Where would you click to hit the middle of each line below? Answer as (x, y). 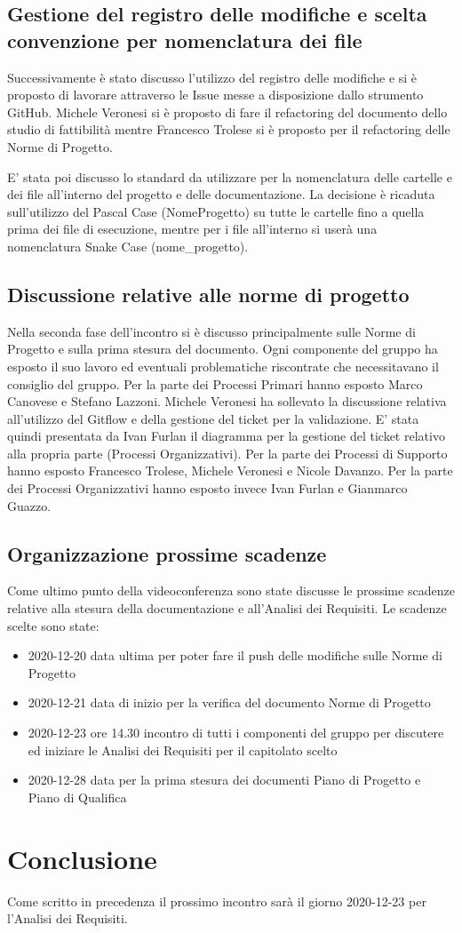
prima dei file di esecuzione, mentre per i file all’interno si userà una (192, 229)
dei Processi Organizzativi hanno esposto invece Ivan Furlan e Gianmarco (207, 488)
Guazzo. (29, 505)
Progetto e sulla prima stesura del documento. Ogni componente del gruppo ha (223, 349)
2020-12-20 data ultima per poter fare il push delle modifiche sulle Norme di (235, 655)
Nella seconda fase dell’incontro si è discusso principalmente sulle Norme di (211, 331)
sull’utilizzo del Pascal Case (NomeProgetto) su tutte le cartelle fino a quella (216, 211)
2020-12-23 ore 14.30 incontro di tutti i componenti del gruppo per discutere (236, 733)
